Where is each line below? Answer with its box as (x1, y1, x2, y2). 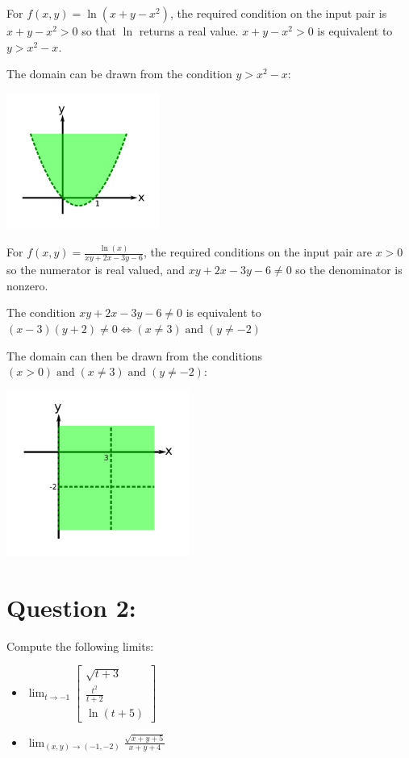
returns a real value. (139, 23, 239, 39)
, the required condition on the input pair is (170, 5, 387, 21)
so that (81, 23, 117, 39)
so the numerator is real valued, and (6, 261, 186, 278)
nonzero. (6, 277, 48, 294)
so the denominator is (295, 261, 403, 278)
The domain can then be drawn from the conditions (6, 347, 263, 364)
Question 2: (6, 590, 136, 623)
